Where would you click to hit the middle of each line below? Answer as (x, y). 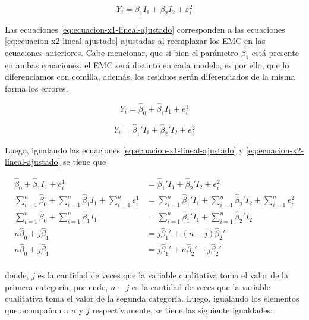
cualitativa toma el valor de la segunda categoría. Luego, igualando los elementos (152, 298)
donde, (17, 275)
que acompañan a (37, 310)
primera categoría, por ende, (56, 286)
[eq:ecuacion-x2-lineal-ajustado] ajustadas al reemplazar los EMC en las (135, 41)
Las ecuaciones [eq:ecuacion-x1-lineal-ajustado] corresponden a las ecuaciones (145, 29)
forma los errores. (37, 88)
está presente (275, 53)
